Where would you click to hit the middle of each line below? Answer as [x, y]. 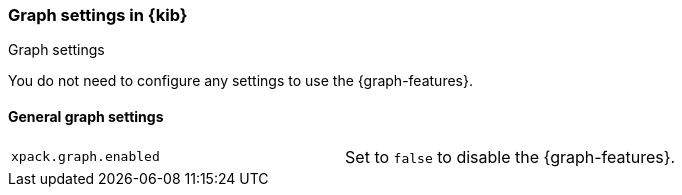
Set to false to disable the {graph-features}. [510, 156]
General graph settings [86, 116]
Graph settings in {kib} [98, 15]
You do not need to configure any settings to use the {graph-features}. [240, 81]
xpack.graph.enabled [85, 157]
